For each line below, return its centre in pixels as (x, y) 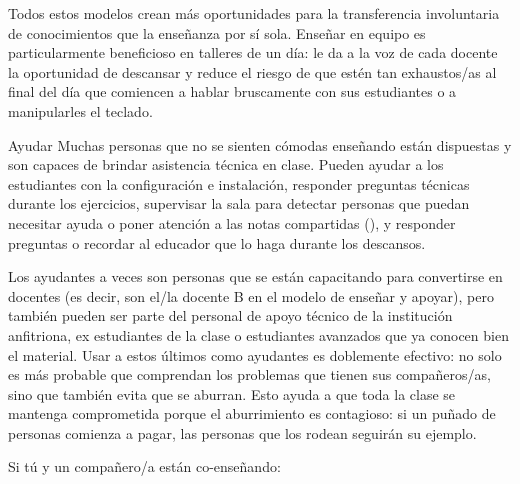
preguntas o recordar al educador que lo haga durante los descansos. (217, 242)
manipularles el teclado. (80, 110)
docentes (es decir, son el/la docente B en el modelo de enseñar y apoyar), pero (251, 295)
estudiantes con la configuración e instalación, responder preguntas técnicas (239, 183)
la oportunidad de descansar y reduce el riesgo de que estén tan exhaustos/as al (252, 71)
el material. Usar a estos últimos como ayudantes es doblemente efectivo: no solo (255, 354)
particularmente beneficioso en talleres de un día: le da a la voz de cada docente (253, 52)
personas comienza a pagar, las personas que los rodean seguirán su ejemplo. (242, 432)
